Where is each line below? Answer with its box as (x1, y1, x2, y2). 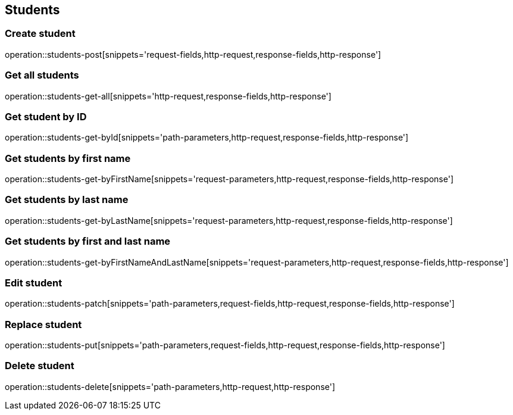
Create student (5, 27, 76, 40)
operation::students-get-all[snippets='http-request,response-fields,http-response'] (5, 91, 331, 101)
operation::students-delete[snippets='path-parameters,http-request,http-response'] (5, 381, 336, 392)
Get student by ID (5, 110, 87, 123)
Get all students (5, 69, 79, 82)
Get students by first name (5, 152, 131, 164)
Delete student (5, 360, 74, 372)
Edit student (5, 276, 62, 289)
